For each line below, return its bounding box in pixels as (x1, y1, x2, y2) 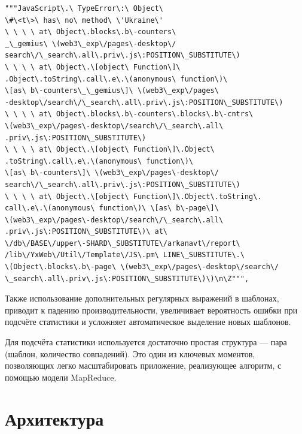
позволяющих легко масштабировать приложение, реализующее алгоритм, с (5, 359, 282, 372)
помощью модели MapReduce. (5, 370, 117, 383)
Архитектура (5, 406, 104, 430)
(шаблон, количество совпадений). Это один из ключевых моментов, (5, 347, 255, 360)
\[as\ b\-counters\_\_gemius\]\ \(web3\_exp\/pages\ (5, 86, 219, 95)
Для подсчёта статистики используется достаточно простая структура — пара (5, 336, 287, 348)
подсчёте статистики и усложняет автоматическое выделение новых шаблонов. (5, 315, 291, 328)
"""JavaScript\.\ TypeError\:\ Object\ (5, 4, 163, 13)
